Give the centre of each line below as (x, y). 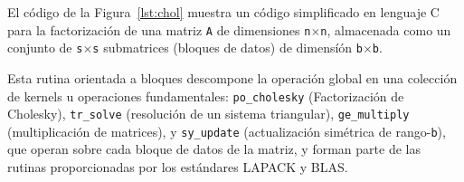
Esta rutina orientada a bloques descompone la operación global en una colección (232, 77)
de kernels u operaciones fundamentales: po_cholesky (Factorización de (206, 96)
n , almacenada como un (386, 29)
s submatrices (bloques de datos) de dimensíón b (227, 48)
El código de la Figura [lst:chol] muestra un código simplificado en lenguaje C (223, 12)
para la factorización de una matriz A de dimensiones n (159, 29)
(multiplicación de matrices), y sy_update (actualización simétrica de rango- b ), (227, 131)
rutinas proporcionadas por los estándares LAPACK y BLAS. (178, 167)
